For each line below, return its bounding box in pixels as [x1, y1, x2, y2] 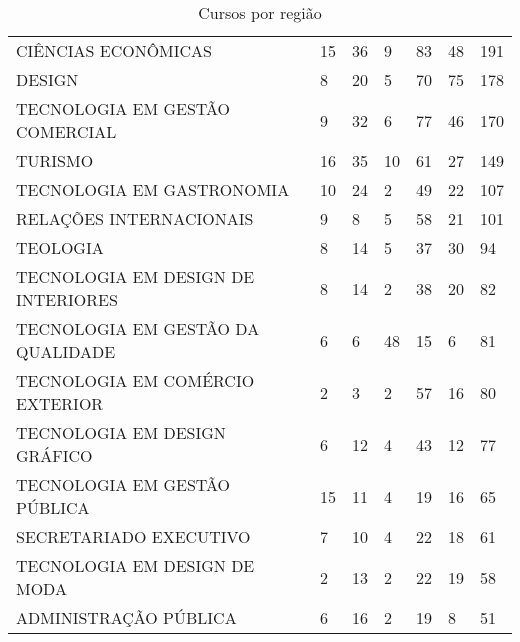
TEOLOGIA [16, 236, 104, 259]
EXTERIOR [16, 392, 104, 415]
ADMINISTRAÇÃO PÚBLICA [16, 606, 237, 629]
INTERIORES [16, 288, 118, 311]
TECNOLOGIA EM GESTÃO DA [16, 317, 260, 340]
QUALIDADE [16, 340, 116, 363]
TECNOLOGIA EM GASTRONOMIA [16, 178, 290, 201]
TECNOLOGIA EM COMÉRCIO [16, 369, 255, 392]
